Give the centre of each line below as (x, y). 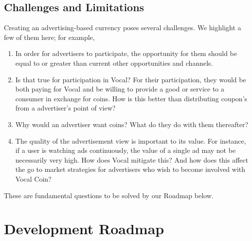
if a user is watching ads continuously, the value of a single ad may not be (126, 150)
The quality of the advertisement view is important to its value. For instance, (131, 140)
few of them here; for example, (49, 37)
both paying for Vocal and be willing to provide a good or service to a (120, 89)
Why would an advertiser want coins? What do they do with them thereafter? (132, 124)
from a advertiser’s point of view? (65, 108)
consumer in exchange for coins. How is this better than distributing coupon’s (131, 98)
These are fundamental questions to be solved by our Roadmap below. (109, 195)
